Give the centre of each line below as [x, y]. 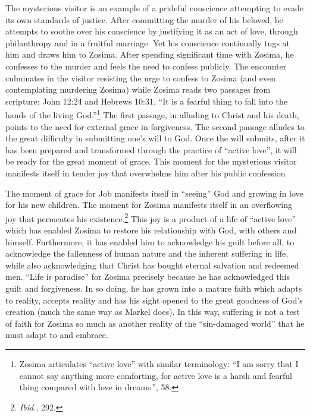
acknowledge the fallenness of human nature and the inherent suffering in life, [147, 253]
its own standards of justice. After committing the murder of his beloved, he [144, 19]
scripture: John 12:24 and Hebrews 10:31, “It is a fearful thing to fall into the [146, 101]
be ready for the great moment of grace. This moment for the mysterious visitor [151, 161]
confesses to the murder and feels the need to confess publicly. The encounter [146, 66]
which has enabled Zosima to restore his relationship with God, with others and [151, 230]
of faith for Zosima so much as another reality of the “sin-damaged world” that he [155, 323]
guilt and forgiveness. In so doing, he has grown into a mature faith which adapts [154, 288]
